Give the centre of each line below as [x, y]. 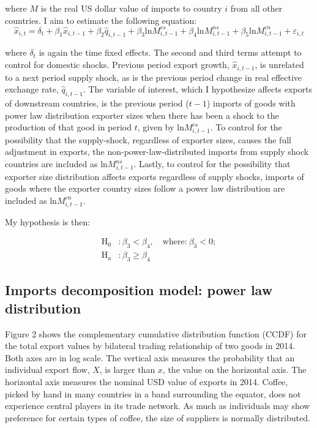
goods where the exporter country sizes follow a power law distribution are [145, 188]
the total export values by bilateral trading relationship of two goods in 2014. [150, 346]
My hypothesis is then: [48, 221]
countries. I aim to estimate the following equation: [101, 20]
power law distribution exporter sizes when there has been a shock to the [142, 115]
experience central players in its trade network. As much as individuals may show [158, 406]
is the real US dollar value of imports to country [131, 8]
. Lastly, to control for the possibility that [212, 164]
